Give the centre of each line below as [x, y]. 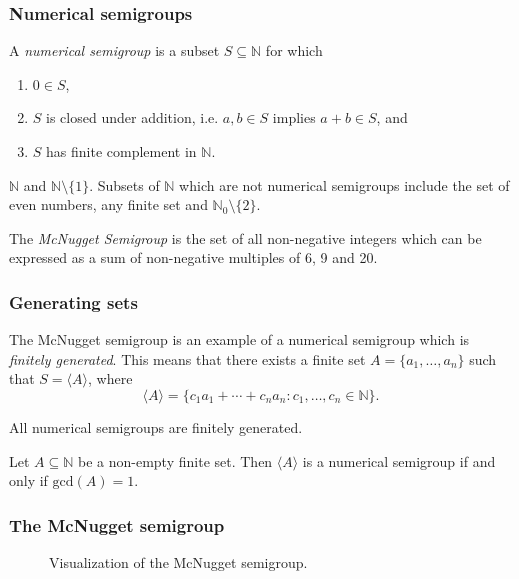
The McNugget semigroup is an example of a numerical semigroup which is [239, 339]
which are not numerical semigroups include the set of [344, 184]
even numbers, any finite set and [108, 204]
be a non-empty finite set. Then [175, 460]
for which [294, 50]
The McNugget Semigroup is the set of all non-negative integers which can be [245, 237]
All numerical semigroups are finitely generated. [156, 426]
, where [110, 378]
